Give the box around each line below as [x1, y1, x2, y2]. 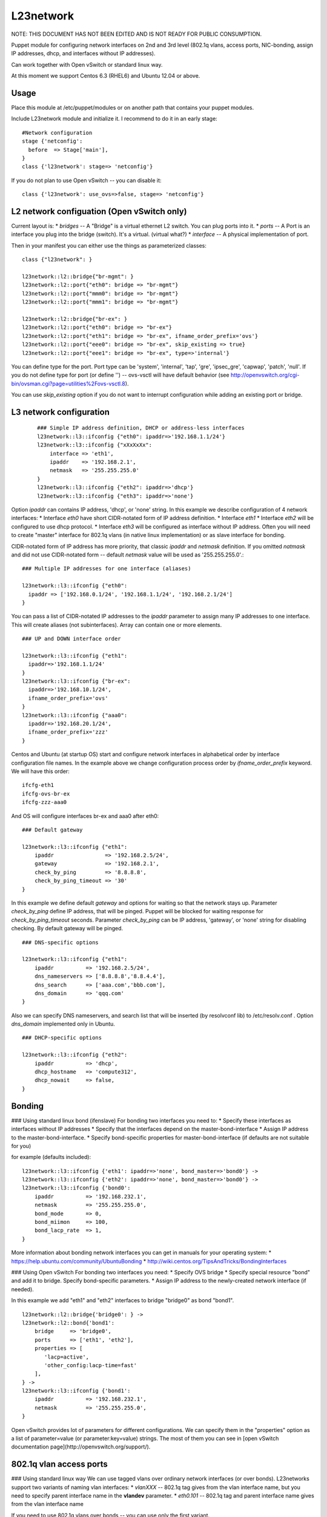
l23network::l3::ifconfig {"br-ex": [22, 678, 131, 685]
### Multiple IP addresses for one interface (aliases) [22, 565, 191, 572]
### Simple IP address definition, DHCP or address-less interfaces [37, 425, 245, 431]
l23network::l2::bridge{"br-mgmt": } [22, 273, 134, 280]
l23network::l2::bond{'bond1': [22, 1319, 115, 1326]
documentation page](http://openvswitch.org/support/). [11, 1443, 151, 1450]
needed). [11, 1285, 35, 1292]
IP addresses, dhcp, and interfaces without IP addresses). [11, 50, 156, 57]
